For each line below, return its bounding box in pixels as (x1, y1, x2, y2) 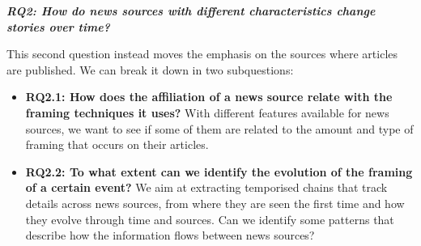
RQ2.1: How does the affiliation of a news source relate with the (25, 88, 393, 105)
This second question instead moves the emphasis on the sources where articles (6, 45, 398, 62)
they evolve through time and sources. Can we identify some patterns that (25, 210, 394, 227)
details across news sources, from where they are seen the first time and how (25, 194, 405, 211)
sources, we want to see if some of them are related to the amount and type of (25, 120, 414, 137)
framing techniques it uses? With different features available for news (25, 104, 389, 121)
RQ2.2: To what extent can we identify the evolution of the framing (25, 163, 413, 180)
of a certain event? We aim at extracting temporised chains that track (25, 179, 388, 196)
